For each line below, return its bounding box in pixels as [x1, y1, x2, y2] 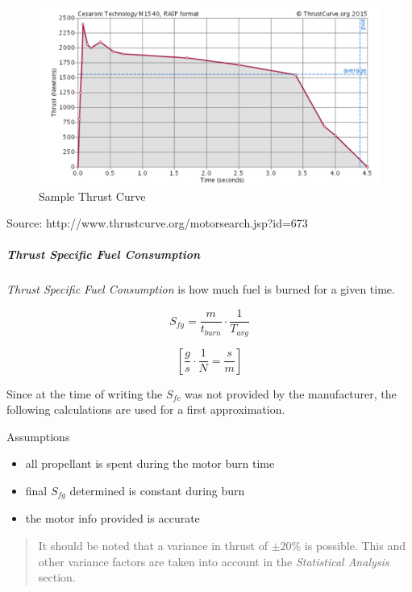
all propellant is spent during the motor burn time [25, 455, 275, 472]
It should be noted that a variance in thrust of [38, 536, 268, 553]
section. [38, 569, 76, 586]
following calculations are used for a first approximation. [6, 401, 285, 418]
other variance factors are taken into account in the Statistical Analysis [38, 552, 389, 569]
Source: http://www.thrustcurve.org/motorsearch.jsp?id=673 [6, 215, 308, 231]
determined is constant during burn [69, 482, 245, 498]
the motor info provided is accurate [25, 510, 200, 527]
